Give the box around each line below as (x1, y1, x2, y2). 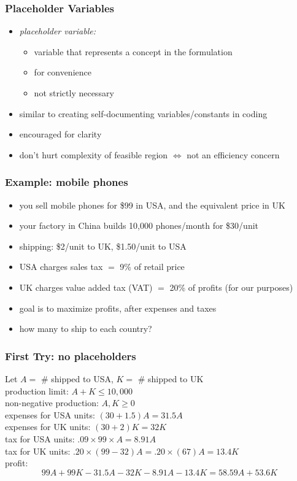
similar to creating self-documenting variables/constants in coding (19, 107, 268, 120)
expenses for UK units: (5, 420, 91, 433)
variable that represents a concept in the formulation (34, 45, 233, 58)
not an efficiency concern (187, 148, 280, 161)
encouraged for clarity (19, 128, 102, 140)
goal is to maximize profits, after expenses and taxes (19, 301, 217, 314)
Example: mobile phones (5, 174, 128, 190)
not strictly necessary (34, 87, 114, 99)
